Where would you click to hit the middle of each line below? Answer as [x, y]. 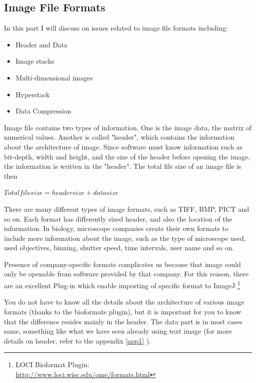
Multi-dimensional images [54, 77]
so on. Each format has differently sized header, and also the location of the [118, 218]
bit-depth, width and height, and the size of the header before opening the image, [127, 156]
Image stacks [35, 61]
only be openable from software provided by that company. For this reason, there [126, 274]
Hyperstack [32, 94]
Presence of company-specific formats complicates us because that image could [123, 264]
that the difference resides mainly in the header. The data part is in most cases [123, 321]
